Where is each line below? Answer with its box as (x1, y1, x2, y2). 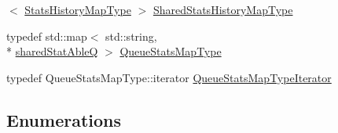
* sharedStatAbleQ (6, 43, 98, 59)
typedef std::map (6, 27, 87, 44)
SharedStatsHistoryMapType (152, 2, 293, 17)
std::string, (105, 27, 157, 44)
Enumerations (6, 107, 122, 131)
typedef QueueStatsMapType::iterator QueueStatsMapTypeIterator (6, 69, 332, 85)
